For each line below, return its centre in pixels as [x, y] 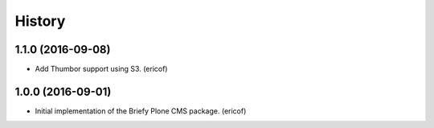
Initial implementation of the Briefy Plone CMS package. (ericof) [141, 111]
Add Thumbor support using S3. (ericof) [101, 69]
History [40, 21]
